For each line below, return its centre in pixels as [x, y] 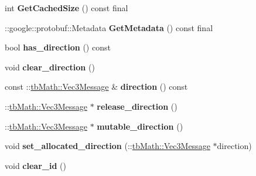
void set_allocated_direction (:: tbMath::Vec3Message [107, 146]
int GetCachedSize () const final [66, 8]
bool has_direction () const [58, 47]
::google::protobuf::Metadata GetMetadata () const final [109, 27]
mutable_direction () [140, 126]
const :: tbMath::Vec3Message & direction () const [96, 87]
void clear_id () [35, 165]
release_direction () [137, 106]
